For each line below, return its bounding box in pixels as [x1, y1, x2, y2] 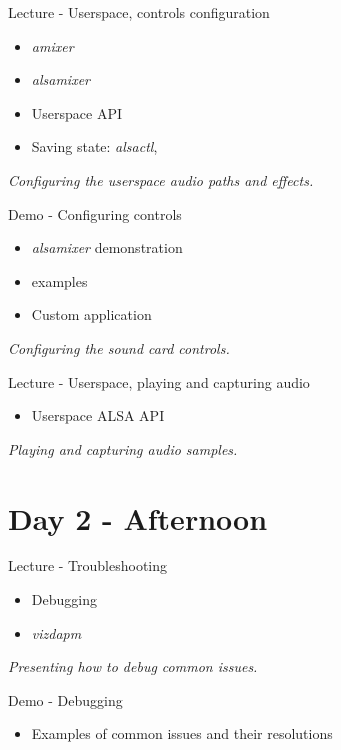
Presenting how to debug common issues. [8, 656, 258, 677]
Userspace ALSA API [31, 405, 165, 426]
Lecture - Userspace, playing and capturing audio [8, 371, 310, 392]
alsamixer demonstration [31, 237, 183, 258]
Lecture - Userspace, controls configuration [8, 2, 270, 22]
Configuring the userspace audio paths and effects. [8, 169, 314, 190]
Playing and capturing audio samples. [8, 438, 238, 459]
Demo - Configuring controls [8, 203, 182, 224]
